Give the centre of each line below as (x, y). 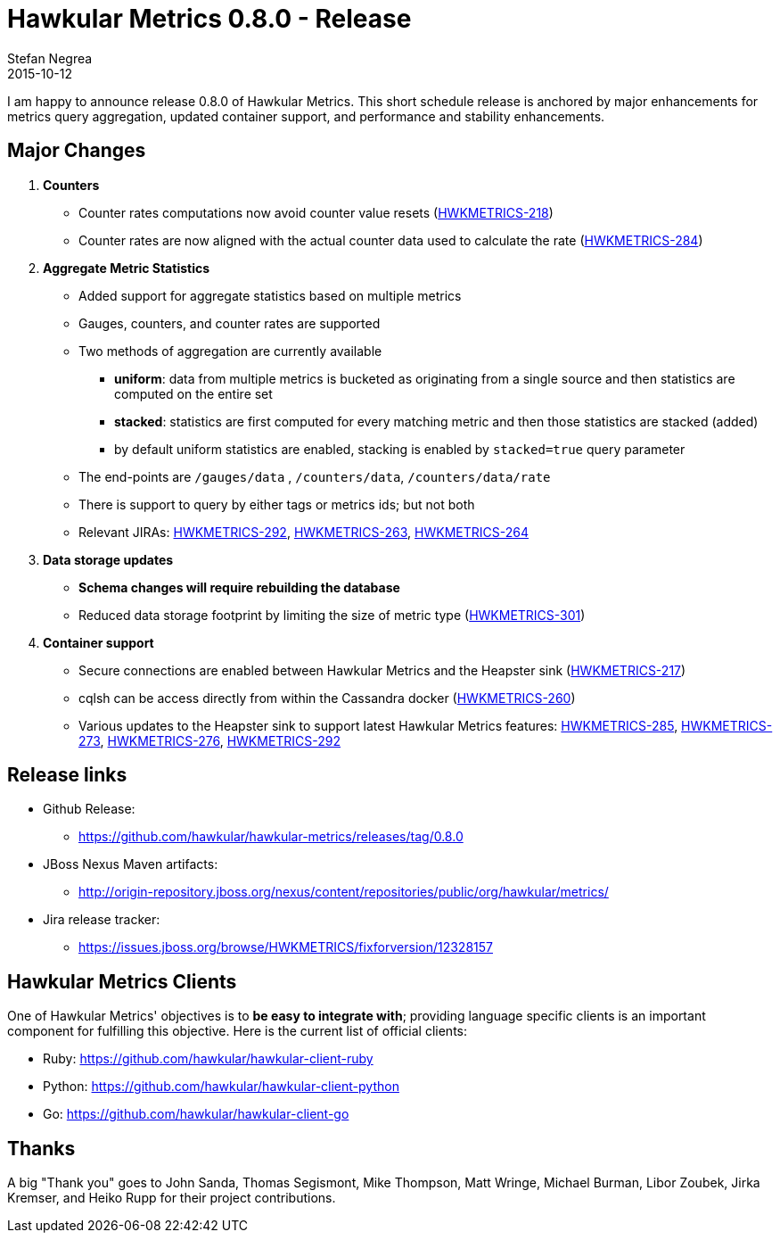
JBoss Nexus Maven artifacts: (131, 864)
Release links (67, 775)
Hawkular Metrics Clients (122, 981)
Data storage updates (108, 559)
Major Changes (77, 151)
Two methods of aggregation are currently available (230, 351)
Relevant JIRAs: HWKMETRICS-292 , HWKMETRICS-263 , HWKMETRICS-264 (304, 532)
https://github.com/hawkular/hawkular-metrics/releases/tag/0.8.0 (271, 837)
